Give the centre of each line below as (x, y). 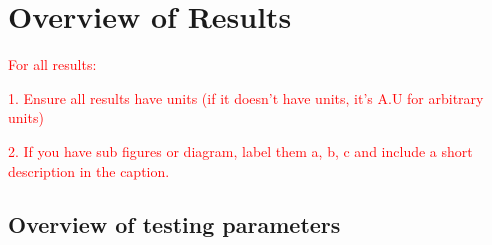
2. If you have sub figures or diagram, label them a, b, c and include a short (240, 150)
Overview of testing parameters (174, 224)
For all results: (52, 64)
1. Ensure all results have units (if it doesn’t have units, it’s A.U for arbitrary (246, 97)
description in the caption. (89, 170)
